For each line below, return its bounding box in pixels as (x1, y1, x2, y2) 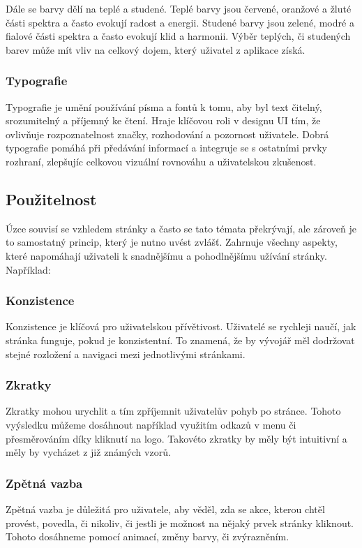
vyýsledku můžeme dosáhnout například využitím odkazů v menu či (6, 417, 296, 431)
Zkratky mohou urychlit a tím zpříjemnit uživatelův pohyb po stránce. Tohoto (6, 403, 341, 418)
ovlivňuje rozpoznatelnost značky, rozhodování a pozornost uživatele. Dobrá (6, 126, 329, 141)
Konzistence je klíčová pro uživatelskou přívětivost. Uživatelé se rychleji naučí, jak (6, 319, 356, 334)
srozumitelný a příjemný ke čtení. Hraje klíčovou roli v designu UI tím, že (6, 113, 321, 128)
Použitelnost (6, 188, 97, 209)
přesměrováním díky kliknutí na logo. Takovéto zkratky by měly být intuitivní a (6, 431, 347, 445)
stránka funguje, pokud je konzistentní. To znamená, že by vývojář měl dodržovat (6, 332, 355, 347)
